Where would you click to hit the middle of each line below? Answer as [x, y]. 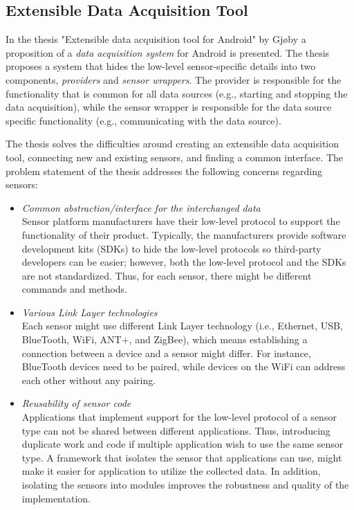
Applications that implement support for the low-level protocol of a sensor [179, 417]
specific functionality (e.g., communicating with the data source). [143, 120]
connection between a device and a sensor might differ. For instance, [166, 353]
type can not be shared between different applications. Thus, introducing [176, 430]
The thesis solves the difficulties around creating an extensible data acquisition [173, 144]
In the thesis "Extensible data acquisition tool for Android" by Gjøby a [156, 39]
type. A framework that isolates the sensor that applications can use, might [182, 457]
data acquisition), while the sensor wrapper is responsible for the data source [169, 107]
